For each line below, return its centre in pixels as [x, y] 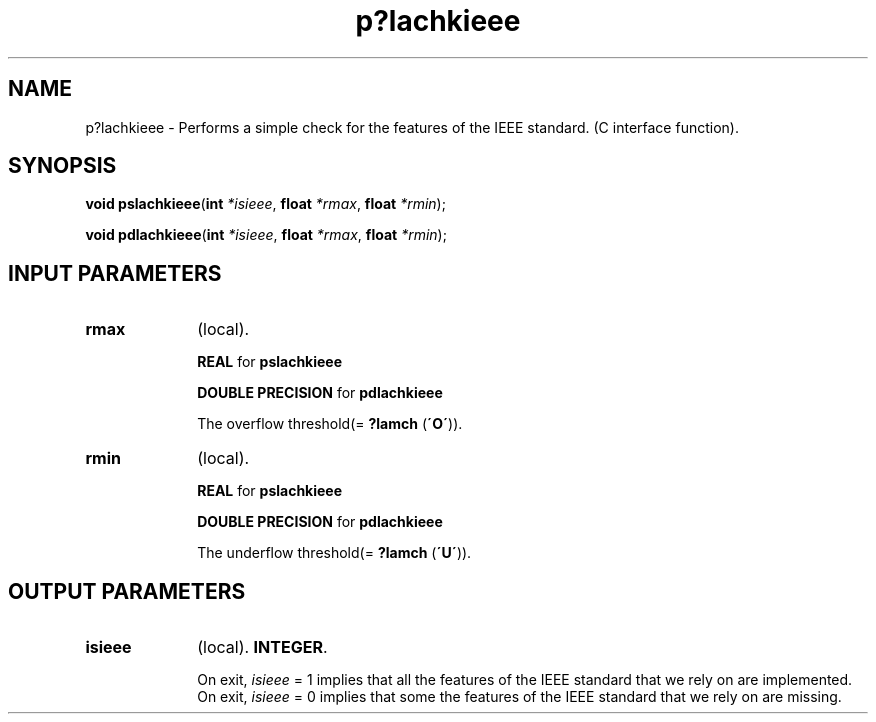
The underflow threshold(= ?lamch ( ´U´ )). [334, 553]
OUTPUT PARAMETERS [127, 591]
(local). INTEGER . [262, 647]
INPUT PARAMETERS [115, 273]
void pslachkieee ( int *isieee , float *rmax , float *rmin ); [265, 204]
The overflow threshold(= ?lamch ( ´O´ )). [330, 424]
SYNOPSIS [62, 166]
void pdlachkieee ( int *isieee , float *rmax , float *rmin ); [266, 235]
